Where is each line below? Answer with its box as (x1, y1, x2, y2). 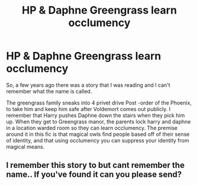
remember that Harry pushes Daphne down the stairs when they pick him (6, 112, 185, 119)
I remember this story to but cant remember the (6, 160, 185, 170)
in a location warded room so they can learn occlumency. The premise (6, 124, 178, 131)
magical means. (6, 143, 45, 150)
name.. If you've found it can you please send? (6, 170, 182, 180)
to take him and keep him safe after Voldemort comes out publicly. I (6, 105, 170, 112)
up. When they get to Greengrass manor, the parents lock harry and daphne (6, 118, 191, 125)
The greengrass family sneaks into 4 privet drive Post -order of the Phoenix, (6, 99, 192, 106)
